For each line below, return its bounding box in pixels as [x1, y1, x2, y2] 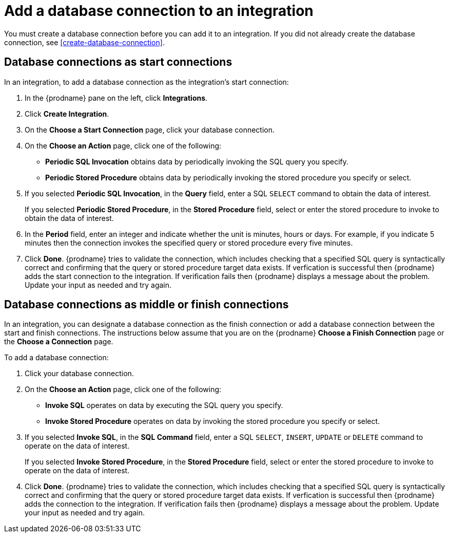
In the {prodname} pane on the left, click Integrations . [25, 93, 208, 102]
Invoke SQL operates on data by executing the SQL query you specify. [45, 401, 283, 410]
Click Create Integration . [25, 109, 109, 118]
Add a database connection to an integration [4, 2, 314, 20]
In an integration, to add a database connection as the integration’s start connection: [4, 77, 289, 86]
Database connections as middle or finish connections [4, 298, 289, 311]
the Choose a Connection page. [4, 337, 113, 346]
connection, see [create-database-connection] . [4, 38, 165, 47]
